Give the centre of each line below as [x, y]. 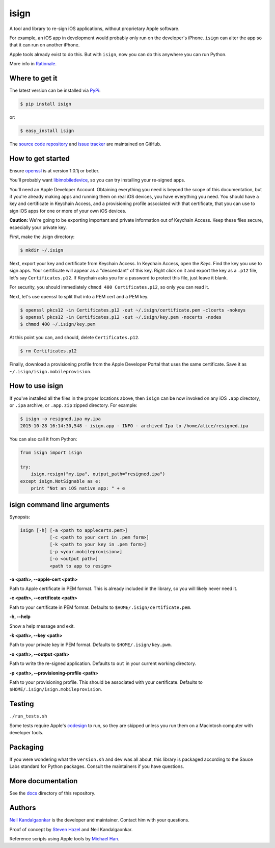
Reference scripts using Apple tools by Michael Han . [64, 838]
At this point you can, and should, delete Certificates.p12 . [74, 338]
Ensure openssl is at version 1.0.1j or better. [54, 170]
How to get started [39, 158]
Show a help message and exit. [42, 626]
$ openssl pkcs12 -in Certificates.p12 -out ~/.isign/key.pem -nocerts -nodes [121, 317]
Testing [22, 704]
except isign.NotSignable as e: [61, 481]
